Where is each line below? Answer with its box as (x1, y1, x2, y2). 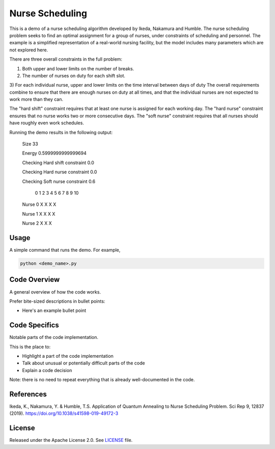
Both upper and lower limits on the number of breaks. (22, 65, 134, 71)
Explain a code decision (22, 367, 72, 373)
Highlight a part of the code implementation (22, 353, 114, 359)
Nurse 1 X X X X (22, 210, 56, 217)
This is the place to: (9, 344, 51, 350)
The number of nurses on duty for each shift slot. (22, 72, 126, 78)
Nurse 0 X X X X (22, 201, 57, 207)
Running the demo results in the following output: (9, 129, 113, 135)
